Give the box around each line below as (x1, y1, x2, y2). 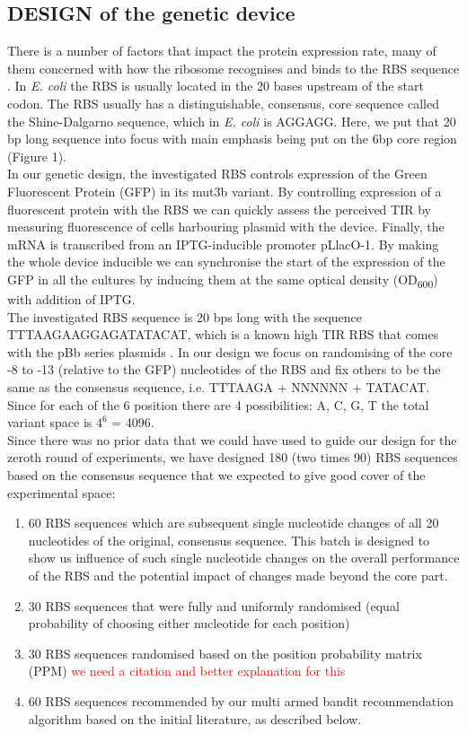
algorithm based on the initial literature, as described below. (28, 709, 362, 728)
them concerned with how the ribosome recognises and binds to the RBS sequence (7, 58, 460, 77)
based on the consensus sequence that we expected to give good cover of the (7, 465, 426, 484)
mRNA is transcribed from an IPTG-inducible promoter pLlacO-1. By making (7, 234, 439, 253)
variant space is (7, 413, 93, 432)
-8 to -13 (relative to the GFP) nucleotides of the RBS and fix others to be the (7, 360, 441, 379)
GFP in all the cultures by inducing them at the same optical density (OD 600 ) (7, 269, 438, 291)
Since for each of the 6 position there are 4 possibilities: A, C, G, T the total (7, 395, 429, 414)
